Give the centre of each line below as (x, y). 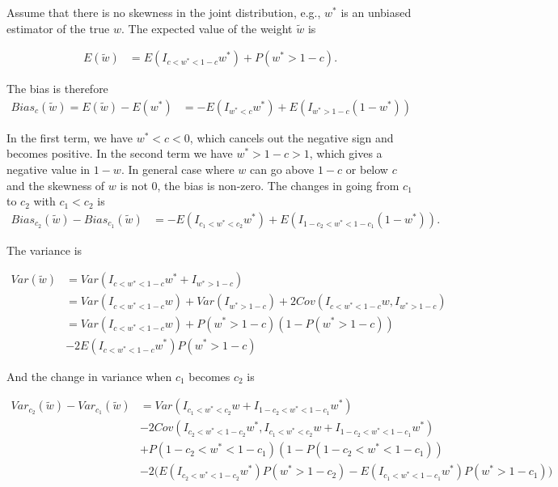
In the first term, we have (70, 137)
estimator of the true (58, 28)
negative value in (49, 169)
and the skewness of (56, 185)
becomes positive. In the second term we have (120, 153)
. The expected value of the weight (207, 28)
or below (367, 169)
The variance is (44, 250)
